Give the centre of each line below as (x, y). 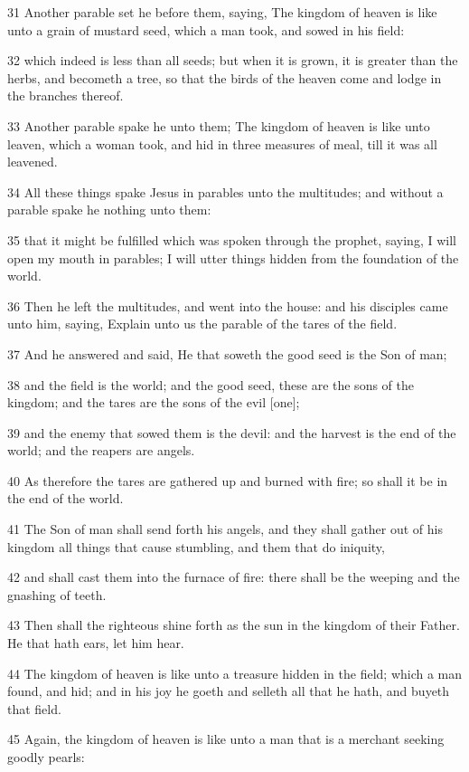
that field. (34, 708)
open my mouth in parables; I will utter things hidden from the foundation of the (233, 257)
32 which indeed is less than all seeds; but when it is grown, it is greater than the (233, 60)
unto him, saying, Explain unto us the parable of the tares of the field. (202, 324)
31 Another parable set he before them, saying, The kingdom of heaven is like (222, 12)
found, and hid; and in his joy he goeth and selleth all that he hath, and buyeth (229, 691)
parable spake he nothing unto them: (109, 210)
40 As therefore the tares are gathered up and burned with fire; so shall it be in (228, 480)
